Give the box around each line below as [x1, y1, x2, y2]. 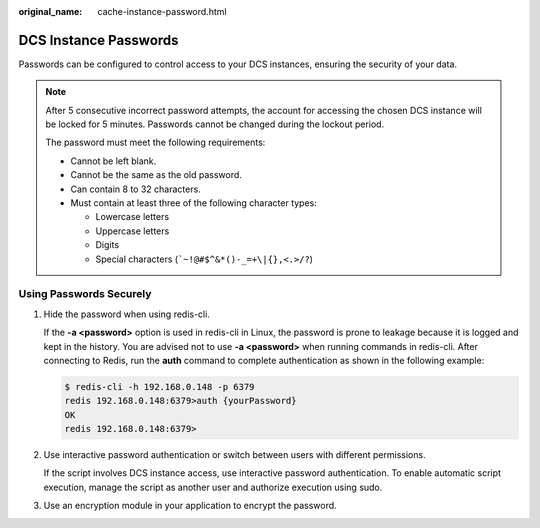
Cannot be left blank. [70, 155, 157, 167]
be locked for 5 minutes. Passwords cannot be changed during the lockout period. [45, 118, 385, 130]
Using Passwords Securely [18, 287, 152, 301]
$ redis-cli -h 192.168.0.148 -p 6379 [64, 381, 255, 392]
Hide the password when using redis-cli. [43, 308, 210, 320]
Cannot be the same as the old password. [70, 169, 242, 181]
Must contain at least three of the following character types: [70, 197, 317, 209]
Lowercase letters [95, 211, 170, 223]
